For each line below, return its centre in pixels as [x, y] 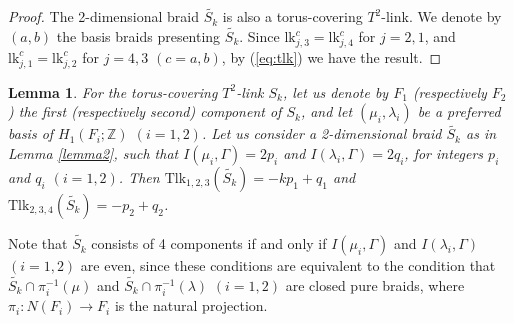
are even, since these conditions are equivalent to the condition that [288, 265]
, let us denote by [335, 91]
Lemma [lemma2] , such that [93, 152]
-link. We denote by [441, 16]
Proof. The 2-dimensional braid [104, 16]
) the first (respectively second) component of [145, 111]
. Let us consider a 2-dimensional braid [321, 133]
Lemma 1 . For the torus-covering [113, 91]
